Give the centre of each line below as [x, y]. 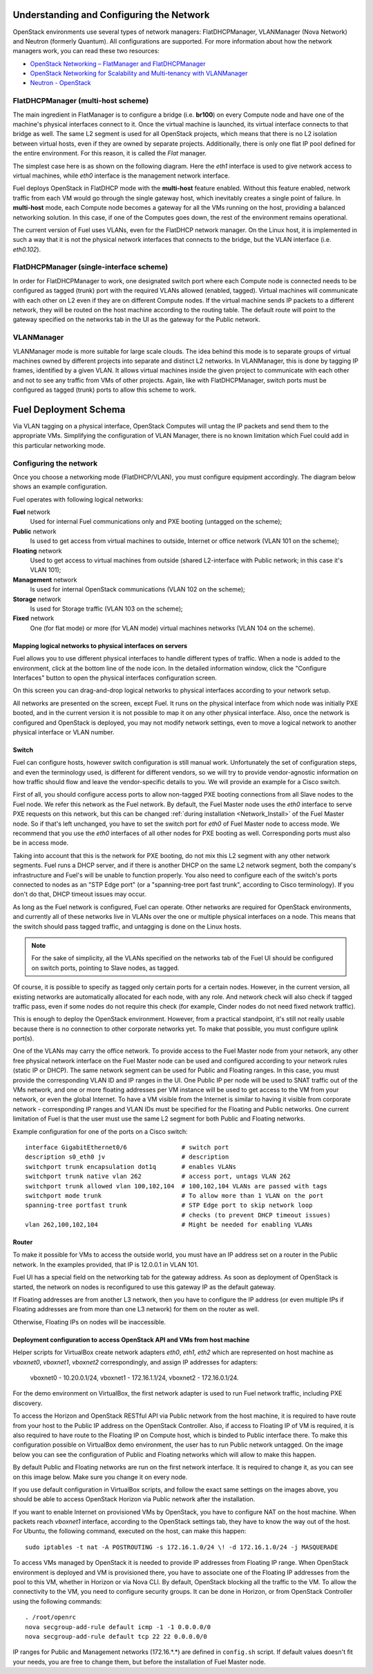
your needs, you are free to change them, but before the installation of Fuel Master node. [139, 1662]
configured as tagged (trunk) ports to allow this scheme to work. [105, 390]
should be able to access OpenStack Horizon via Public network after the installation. [134, 1499]
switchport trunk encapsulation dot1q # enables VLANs [131, 1167]
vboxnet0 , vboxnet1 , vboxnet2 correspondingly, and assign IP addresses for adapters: [135, 1362]
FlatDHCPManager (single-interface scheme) [90, 267]
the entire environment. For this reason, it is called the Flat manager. [110, 153]
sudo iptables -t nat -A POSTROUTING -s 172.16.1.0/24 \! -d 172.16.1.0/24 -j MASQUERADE [182, 1547]
